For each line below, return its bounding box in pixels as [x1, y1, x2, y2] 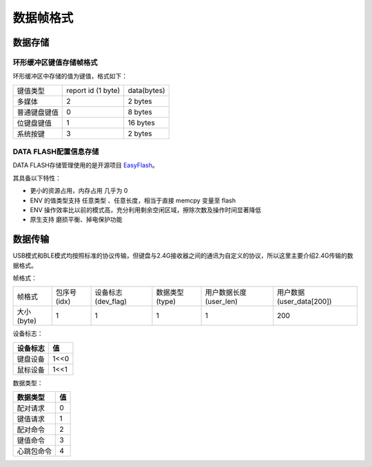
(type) [156, 297, 176, 307]
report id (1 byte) [66, 85, 121, 95]
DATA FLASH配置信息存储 [12, 147, 99, 156]
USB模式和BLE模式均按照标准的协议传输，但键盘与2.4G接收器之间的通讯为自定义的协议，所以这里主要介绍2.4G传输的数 [12, 251, 354, 260]
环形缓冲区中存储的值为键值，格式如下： [12, 72, 127, 81]
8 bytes [127, 107, 153, 116]
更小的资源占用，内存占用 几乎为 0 [30, 187, 128, 195]
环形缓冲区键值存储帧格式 [12, 57, 98, 67]
